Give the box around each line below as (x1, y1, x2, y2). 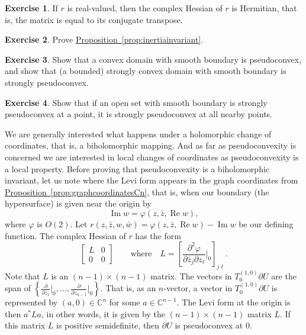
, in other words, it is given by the (41, 307, 166, 320)
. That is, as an (100, 282, 156, 294)
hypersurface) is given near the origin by (5, 197, 152, 210)
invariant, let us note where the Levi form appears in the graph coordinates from (5, 174, 298, 186)
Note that (5, 269, 40, 282)
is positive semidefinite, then (56, 319, 160, 331)
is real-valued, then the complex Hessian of (67, 2, 223, 14)
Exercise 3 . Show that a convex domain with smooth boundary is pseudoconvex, (5, 53, 302, 65)
